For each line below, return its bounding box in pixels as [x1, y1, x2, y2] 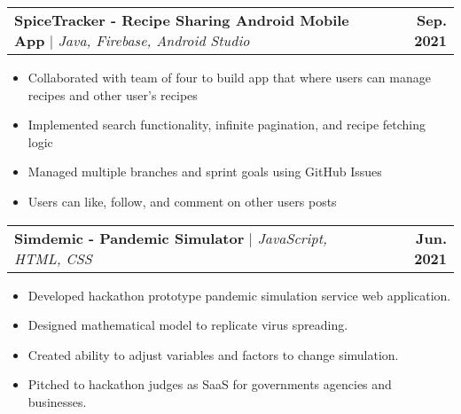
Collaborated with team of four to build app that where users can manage [27, 68, 431, 86]
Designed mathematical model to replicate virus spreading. [27, 316, 348, 334]
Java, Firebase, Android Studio [58, 30, 250, 51]
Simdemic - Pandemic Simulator [14, 227, 245, 248]
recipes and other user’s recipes [27, 85, 198, 104]
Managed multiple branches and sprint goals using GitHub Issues [27, 162, 382, 181]
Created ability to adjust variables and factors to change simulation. [27, 345, 399, 363]
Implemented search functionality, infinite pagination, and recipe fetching [27, 115, 426, 134]
